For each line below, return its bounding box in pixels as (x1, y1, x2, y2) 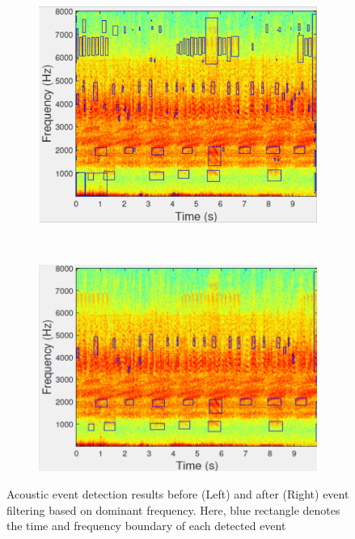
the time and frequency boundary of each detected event (6, 517, 286, 534)
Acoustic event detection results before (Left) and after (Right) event (6, 485, 349, 502)
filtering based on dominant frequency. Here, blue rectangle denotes (6, 501, 340, 518)
